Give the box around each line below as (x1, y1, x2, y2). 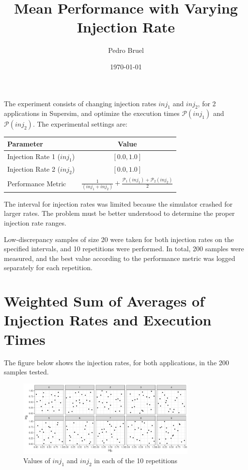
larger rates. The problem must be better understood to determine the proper (4, 208, 235, 218)
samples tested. (4, 367, 49, 377)
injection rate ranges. (4, 218, 66, 228)
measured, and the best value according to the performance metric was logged (4, 253, 235, 263)
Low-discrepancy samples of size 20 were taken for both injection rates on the (4, 234, 234, 244)
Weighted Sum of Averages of (4, 291, 205, 311)
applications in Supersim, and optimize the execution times (4, 108, 180, 118)
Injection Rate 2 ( (7, 163, 61, 174)
